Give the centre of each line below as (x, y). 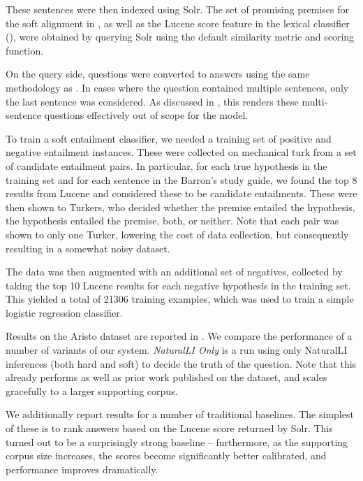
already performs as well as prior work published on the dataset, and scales (166, 377)
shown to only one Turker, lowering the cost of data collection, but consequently (177, 234)
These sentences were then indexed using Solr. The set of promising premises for (177, 9)
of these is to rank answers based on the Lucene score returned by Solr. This (169, 428)
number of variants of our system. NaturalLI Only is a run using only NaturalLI (177, 350)
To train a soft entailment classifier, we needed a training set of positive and (169, 138)
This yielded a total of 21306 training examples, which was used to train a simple (180, 299)
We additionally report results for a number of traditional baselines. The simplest (180, 414)
